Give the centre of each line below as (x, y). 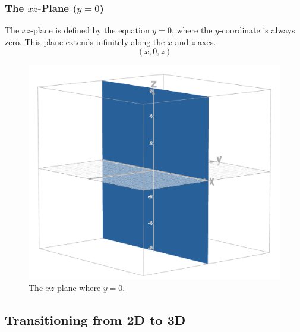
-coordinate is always (257, 30)
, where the (192, 30)
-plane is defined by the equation (90, 30)
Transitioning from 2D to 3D (95, 319)
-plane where (78, 287)
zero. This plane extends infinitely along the (85, 41)
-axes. (206, 41)
